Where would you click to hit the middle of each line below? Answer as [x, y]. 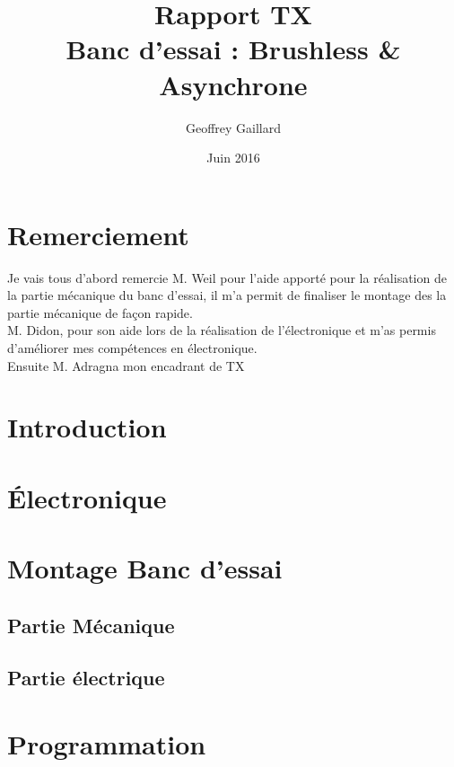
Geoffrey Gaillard [233, 127]
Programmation [107, 744]
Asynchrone [233, 84]
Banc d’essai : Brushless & [233, 49]
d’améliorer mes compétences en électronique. [132, 348]
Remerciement [98, 234]
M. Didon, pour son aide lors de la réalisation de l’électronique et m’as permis [222, 330]
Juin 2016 [233, 158]
